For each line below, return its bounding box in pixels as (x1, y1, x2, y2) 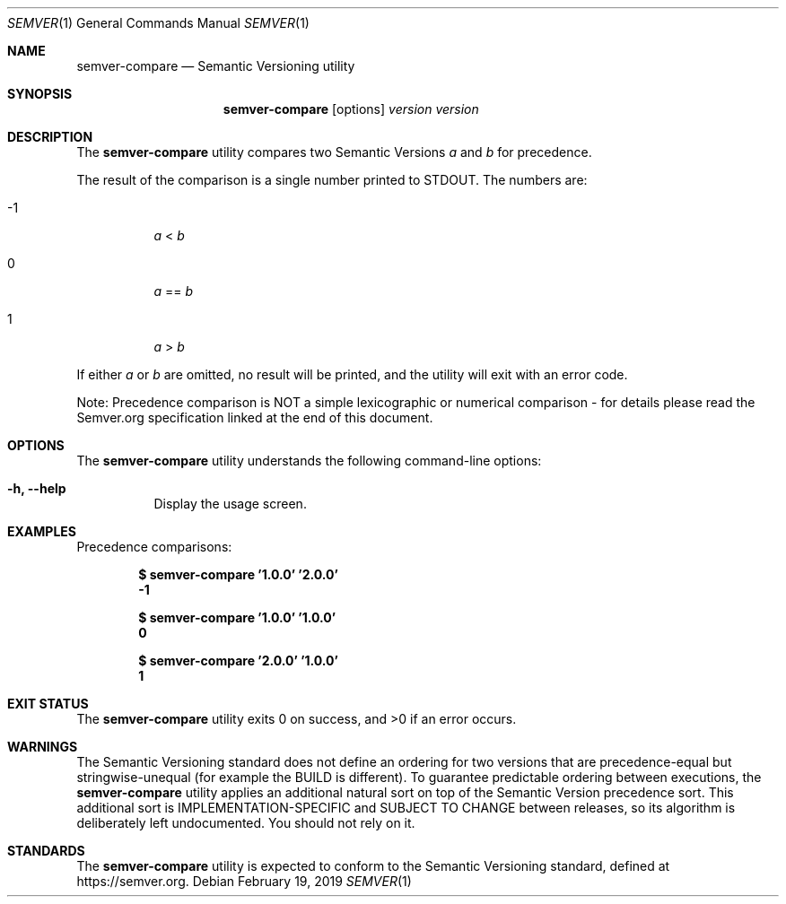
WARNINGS (7, 739, 78, 754)
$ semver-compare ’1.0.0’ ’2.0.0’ (138, 567, 338, 582)
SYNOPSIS (7, 86, 73, 101)
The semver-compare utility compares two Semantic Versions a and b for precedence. (76, 144, 592, 160)
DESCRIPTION (7, 129, 93, 144)
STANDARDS (7, 843, 85, 858)
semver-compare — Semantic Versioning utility (76, 58, 355, 74)
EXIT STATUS (7, 696, 89, 711)
